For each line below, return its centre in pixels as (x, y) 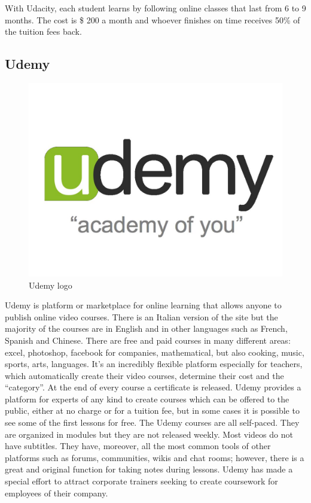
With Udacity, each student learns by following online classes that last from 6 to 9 (155, 8)
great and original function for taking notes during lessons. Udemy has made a (149, 469)
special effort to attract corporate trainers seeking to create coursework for (141, 481)
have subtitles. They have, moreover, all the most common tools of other (138, 446)
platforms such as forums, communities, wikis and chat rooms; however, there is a (155, 457)
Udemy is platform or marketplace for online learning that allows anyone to (143, 305)
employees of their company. (57, 493)
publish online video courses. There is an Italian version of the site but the (141, 316)
